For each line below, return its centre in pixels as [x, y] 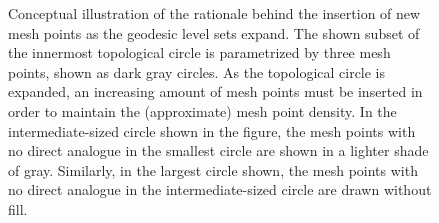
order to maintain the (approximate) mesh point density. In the [202, 110]
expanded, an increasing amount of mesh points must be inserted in [215, 91]
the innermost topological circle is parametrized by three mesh [199, 52]
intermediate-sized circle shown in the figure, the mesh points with [212, 130]
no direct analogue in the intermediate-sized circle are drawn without [220, 189]
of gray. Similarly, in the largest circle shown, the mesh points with [213, 169]
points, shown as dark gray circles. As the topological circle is [197, 71]
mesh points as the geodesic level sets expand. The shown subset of [214, 32]
